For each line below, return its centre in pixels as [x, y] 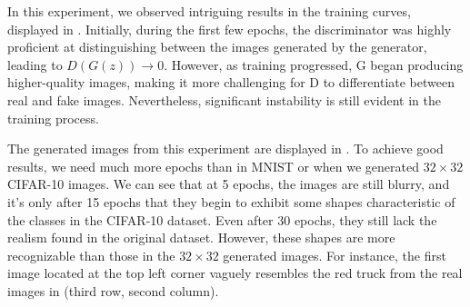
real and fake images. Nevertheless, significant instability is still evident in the [224, 99]
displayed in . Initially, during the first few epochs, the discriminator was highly [230, 29]
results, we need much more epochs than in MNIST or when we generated [213, 166]
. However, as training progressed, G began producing [314, 64]
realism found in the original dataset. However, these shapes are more [201, 238]
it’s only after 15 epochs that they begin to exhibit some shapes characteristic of [231, 201]
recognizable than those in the [91, 255]
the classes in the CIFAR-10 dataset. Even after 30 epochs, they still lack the [222, 219]
